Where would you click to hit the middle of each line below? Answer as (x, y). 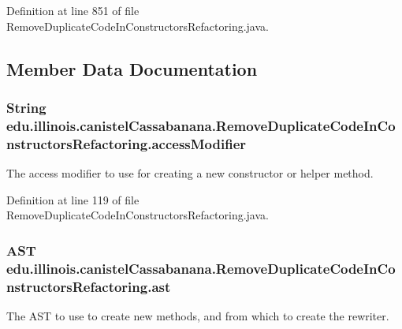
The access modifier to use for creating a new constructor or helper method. (190, 173)
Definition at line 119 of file (73, 199)
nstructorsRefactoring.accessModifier (127, 143)
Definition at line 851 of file (73, 10)
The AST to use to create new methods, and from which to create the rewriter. (198, 315)
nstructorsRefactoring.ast (89, 286)
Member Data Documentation (132, 68)
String (26, 107)
